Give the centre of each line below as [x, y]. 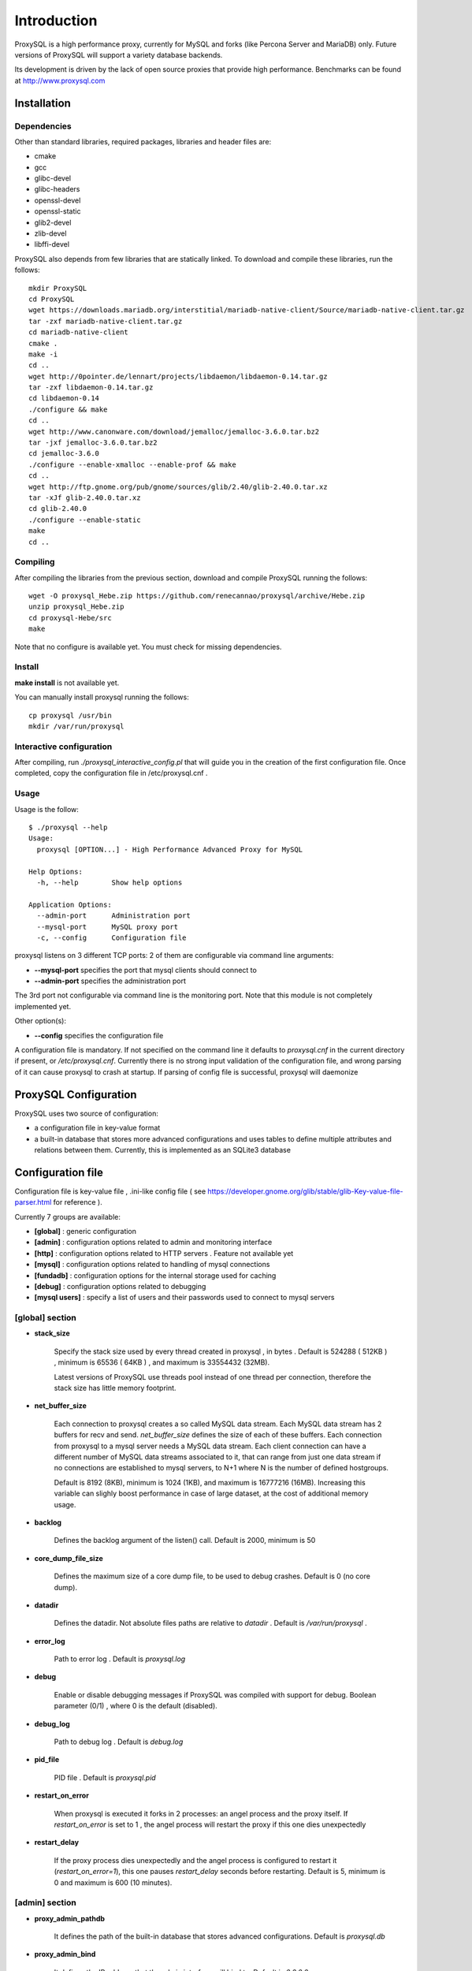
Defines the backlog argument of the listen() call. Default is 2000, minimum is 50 [185, 1541]
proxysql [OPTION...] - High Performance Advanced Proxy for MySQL [170, 849]
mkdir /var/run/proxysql [76, 726]
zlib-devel [50, 233]
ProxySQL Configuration [76, 1095]
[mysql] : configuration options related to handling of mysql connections [152, 1265]
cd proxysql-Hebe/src [70, 618]
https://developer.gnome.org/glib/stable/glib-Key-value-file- [305, 1191]
